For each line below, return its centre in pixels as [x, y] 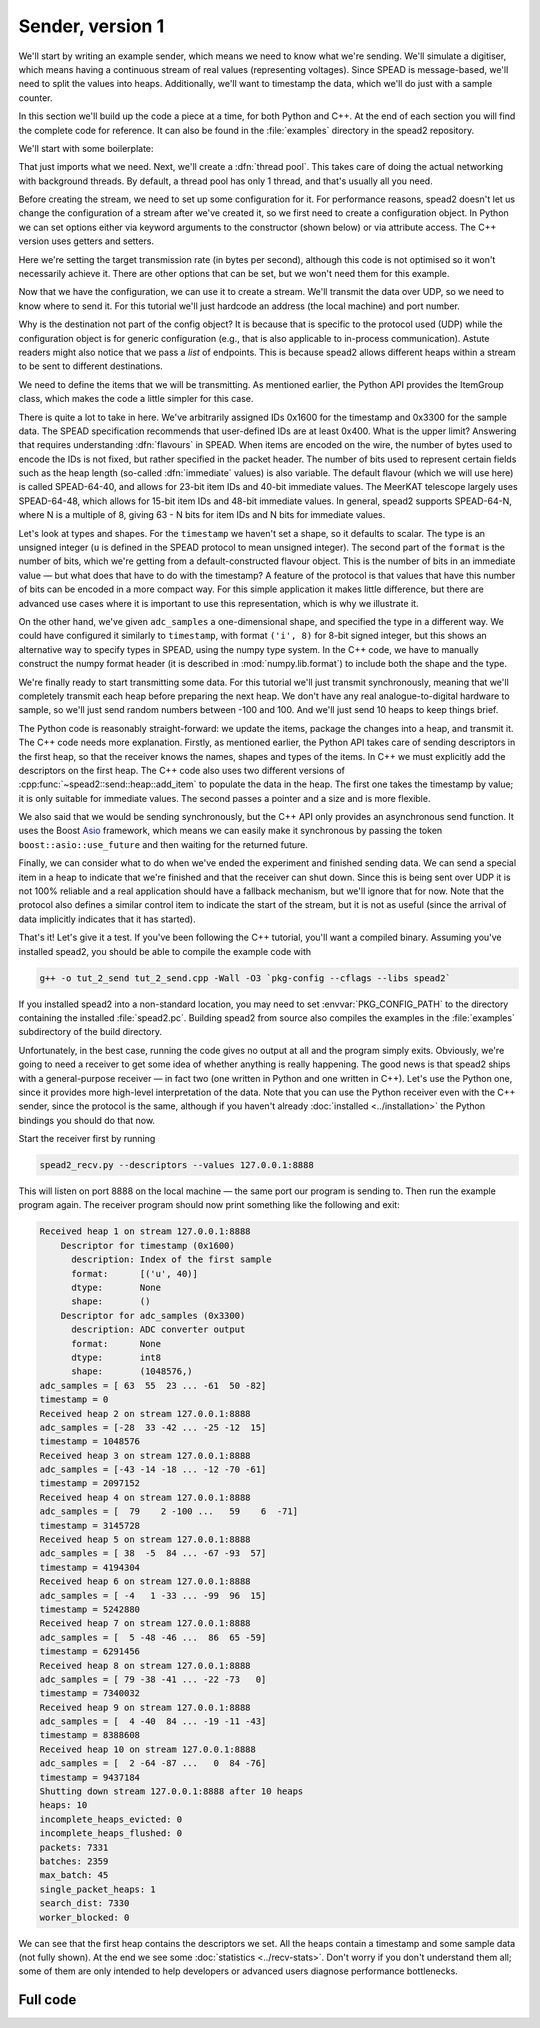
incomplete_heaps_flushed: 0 [111, 1833]
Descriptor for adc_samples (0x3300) [153, 1315]
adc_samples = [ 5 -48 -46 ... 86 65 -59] [153, 1637]
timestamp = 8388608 [89, 1735]
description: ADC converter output [158, 1329]
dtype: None [116, 1287]
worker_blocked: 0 [84, 1917]
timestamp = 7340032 [89, 1693]
